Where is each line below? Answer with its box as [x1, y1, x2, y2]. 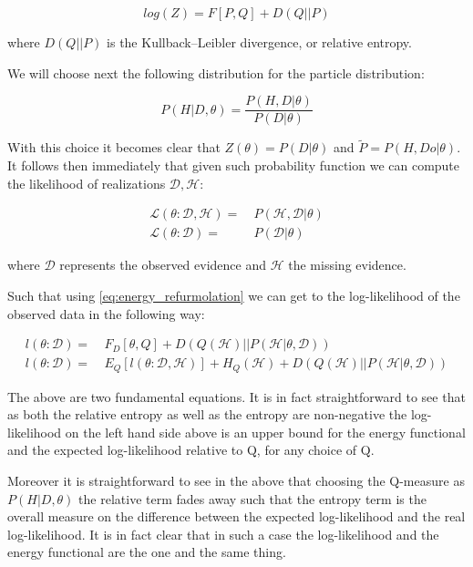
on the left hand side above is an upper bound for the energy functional [65, 422, 466, 441]
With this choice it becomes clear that [7, 138, 221, 157]
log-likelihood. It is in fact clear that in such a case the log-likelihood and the [7, 524, 439, 543]
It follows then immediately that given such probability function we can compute [7, 156, 460, 175]
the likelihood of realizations [7, 173, 166, 192]
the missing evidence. [288, 255, 406, 274]
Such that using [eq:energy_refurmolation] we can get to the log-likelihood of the [7, 285, 460, 304]
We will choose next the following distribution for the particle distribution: [7, 63, 425, 82]
